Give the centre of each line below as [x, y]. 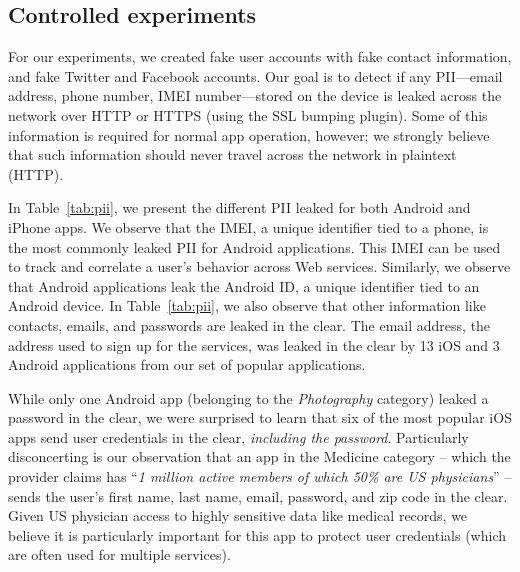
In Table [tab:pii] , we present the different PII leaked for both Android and [239, 207]
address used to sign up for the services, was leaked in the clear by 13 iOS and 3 [254, 344]
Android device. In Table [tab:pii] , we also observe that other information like [247, 305]
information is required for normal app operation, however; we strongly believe [249, 134]
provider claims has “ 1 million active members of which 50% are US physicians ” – [260, 476]
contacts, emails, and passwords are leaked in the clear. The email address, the [249, 324]
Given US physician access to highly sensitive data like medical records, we [238, 515]
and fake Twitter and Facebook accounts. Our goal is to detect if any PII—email [255, 75]
